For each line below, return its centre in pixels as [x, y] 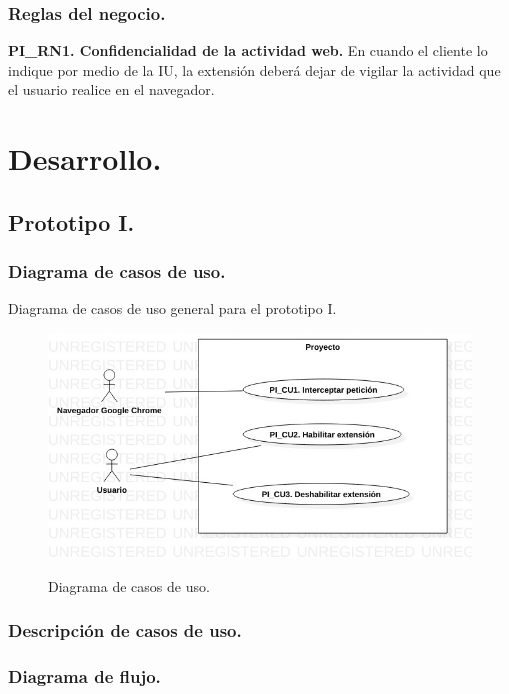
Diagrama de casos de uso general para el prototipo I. [172, 308]
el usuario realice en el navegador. [111, 89]
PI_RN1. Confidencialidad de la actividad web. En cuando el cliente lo [248, 50]
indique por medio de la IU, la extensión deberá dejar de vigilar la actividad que [254, 69]
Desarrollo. [85, 158]
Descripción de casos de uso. [125, 630]
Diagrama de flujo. [84, 675]
